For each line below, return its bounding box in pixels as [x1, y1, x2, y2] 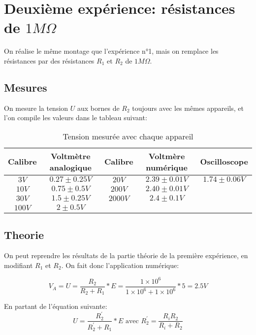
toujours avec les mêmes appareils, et [132, 102, 244, 113]
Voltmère [148, 150, 185, 162]
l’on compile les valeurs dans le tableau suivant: [4, 112, 147, 123]
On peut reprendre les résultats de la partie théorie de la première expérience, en [4, 250, 248, 261]
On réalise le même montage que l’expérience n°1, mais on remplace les [4, 46, 219, 56]
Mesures [4, 79, 47, 95]
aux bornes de [77, 102, 120, 113]
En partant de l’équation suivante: [4, 301, 107, 311]
